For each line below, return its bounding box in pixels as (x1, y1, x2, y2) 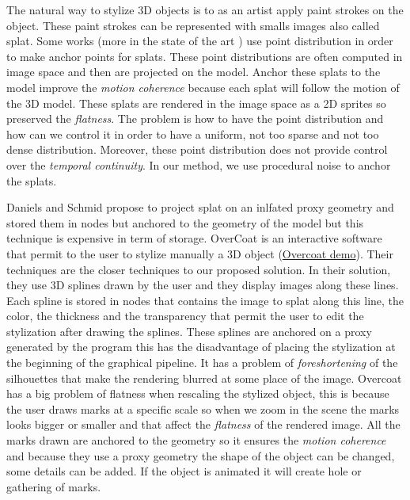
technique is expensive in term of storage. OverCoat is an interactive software (6, 230, 382, 246)
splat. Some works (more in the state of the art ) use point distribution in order (6, 32, 393, 49)
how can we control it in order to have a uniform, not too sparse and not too (6, 125, 379, 142)
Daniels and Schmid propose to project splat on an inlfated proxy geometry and (6, 199, 394, 216)
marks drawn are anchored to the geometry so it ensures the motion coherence (6, 432, 386, 448)
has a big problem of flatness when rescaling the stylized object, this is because (6, 385, 389, 402)
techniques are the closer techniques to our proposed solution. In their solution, (6, 261, 391, 277)
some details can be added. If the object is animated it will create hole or (6, 463, 362, 479)
